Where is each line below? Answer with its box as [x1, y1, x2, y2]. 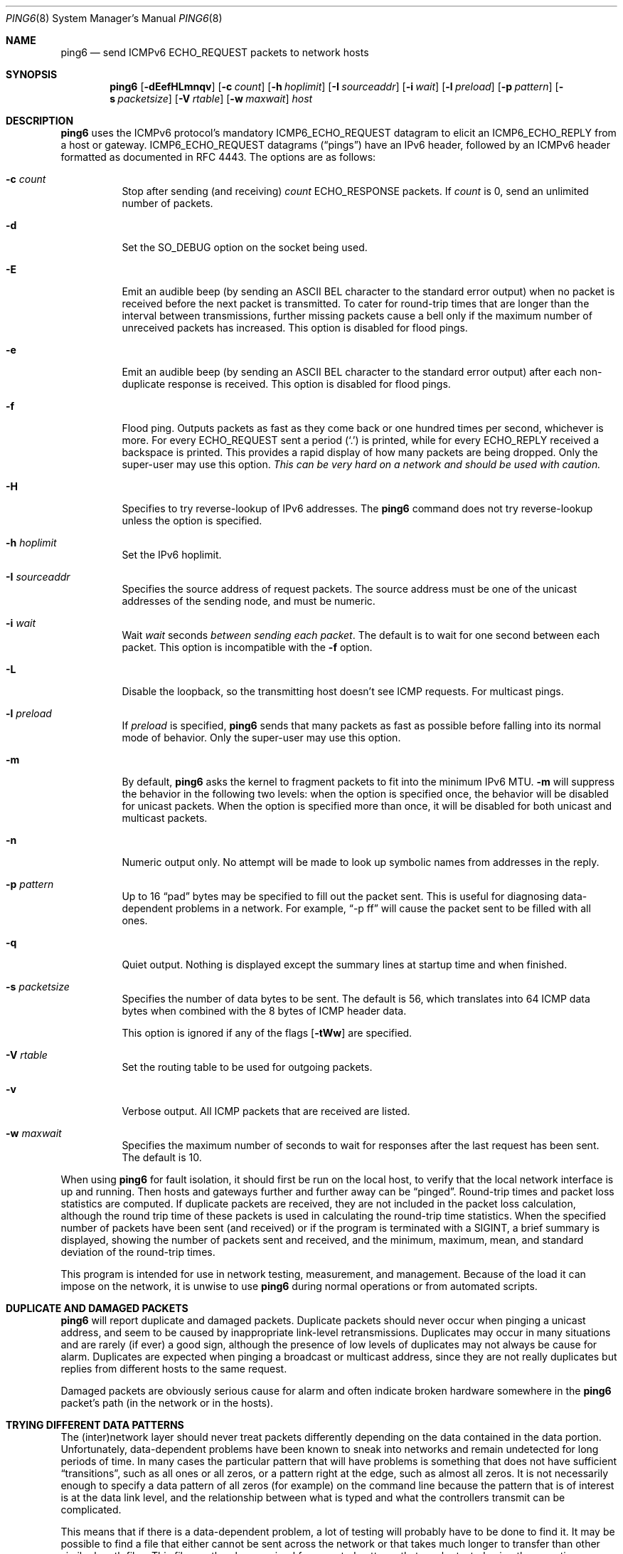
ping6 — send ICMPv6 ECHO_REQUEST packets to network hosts [60, 46, 369, 58]
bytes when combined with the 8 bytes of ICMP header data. [122, 1005, 407, 1017]
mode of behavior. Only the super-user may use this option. [122, 731, 401, 744]
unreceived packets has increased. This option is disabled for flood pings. [122, 322, 468, 334]
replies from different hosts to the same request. [60, 1363, 287, 1375]
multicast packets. [122, 812, 208, 824]
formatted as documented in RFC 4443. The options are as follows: [60, 151, 376, 163]
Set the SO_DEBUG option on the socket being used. [122, 241, 368, 253]
